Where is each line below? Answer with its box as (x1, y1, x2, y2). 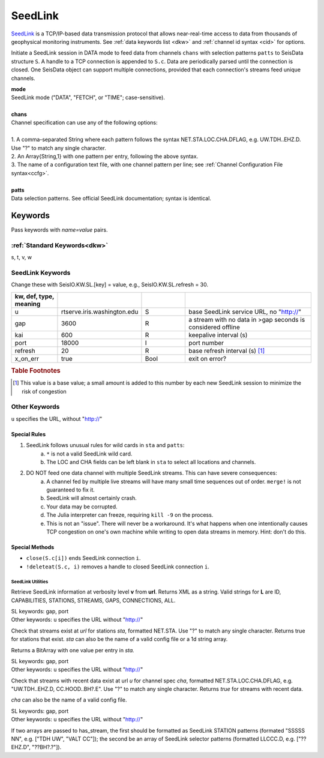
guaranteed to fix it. (46, 486, 95, 493)
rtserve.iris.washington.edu (61, 307, 139, 316)
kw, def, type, (14, 292, 55, 300)
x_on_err (14, 354, 39, 362)
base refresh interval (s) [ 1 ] (188, 346, 265, 355)
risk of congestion (22, 388, 67, 395)
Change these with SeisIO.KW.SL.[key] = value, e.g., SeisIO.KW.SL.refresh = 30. (11, 281, 208, 288)
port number (188, 338, 224, 347)
